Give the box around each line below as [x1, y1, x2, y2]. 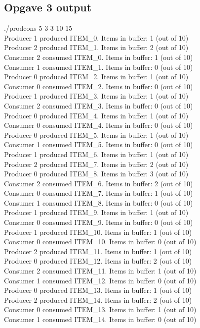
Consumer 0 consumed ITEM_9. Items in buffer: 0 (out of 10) [4, 217, 193, 227]
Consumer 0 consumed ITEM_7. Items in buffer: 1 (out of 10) [4, 188, 193, 198]
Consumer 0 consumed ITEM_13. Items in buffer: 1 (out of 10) [4, 304, 197, 315]
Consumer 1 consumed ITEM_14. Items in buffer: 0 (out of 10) [4, 314, 197, 325]
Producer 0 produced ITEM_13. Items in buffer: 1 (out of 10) [4, 285, 192, 295]
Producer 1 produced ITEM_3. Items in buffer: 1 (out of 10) [4, 91, 189, 101]
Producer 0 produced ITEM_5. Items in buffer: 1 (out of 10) [4, 129, 189, 140]
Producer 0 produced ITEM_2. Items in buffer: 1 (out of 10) [4, 71, 189, 82]
